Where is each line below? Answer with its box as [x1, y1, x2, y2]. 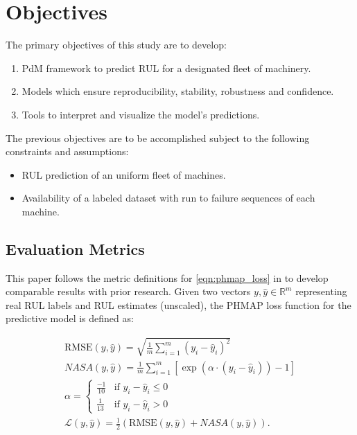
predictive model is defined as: [6, 311, 134, 326]
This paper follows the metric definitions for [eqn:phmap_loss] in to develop [6, 270, 329, 285]
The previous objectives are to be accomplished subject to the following [6, 130, 310, 145]
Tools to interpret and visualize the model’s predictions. [21, 107, 260, 121]
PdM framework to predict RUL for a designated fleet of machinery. [21, 60, 311, 75]
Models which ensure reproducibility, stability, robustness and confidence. [21, 84, 334, 98]
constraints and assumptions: [6, 144, 129, 159]
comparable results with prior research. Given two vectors [6, 284, 251, 299]
